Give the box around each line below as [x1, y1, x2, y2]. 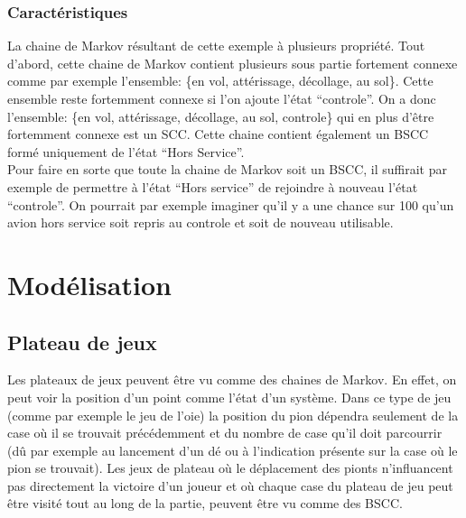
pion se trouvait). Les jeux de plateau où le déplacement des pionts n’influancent [7, 458, 453, 477]
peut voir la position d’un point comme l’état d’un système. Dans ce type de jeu [7, 387, 452, 406]
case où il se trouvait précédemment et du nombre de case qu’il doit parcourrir [7, 423, 443, 442]
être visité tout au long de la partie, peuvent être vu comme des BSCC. [7, 494, 403, 513]
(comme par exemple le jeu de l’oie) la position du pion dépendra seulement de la [7, 405, 459, 424]
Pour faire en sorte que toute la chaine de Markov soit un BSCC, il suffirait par [7, 160, 447, 179]
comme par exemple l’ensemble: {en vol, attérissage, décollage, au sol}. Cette [7, 71, 433, 90]
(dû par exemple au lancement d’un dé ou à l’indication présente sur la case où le [7, 440, 458, 459]
